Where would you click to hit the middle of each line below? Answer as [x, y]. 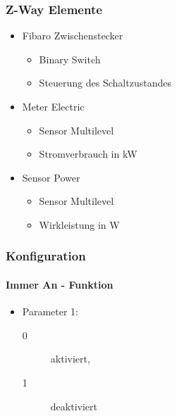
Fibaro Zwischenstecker [73, 36]
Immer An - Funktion [60, 284]
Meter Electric [53, 106]
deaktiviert [74, 406]
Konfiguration [46, 256]
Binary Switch [70, 59]
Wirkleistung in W [79, 224]
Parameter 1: [50, 311]
